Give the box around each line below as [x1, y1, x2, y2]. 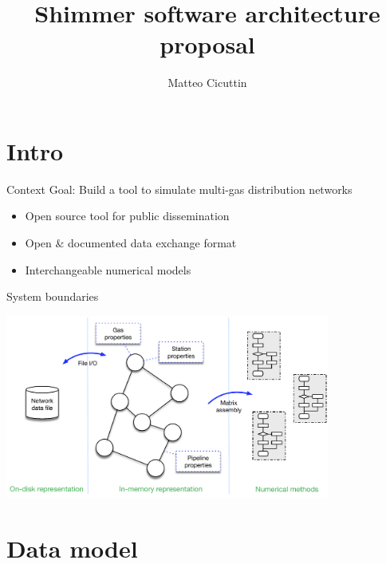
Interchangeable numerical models [25, 261, 191, 278]
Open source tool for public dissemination [25, 207, 230, 224]
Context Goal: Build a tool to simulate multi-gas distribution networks [6, 180, 353, 197]
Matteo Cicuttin [167, 74, 247, 91]
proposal [160, 28, 255, 61]
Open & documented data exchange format [25, 235, 237, 251]
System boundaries [6, 288, 99, 305]
